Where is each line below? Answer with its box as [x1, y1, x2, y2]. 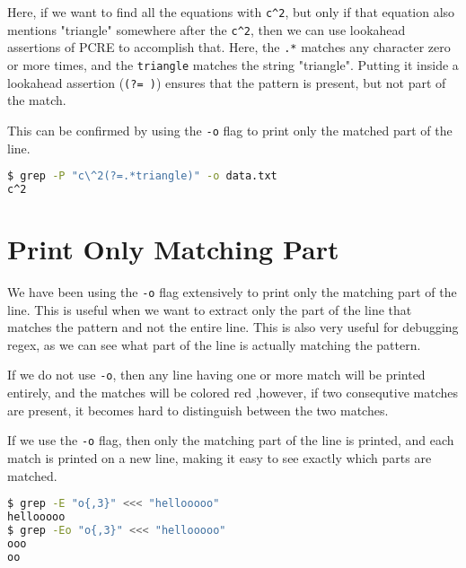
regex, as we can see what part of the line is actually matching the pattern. [7, 335, 421, 354]
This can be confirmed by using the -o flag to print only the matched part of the [7, 120, 453, 139]
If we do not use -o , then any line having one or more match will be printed [7, 365, 426, 384]
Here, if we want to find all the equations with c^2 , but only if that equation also [7, 3, 455, 21]
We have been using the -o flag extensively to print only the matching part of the [7, 283, 457, 301]
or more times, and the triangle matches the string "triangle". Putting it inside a [7, 55, 459, 74]
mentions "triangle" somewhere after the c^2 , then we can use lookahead [7, 20, 406, 39]
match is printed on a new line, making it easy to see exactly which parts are [7, 448, 432, 467]
